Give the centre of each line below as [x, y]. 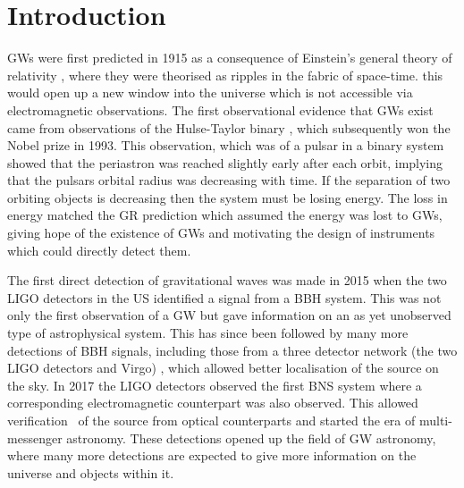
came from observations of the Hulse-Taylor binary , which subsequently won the [229, 127]
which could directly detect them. [99, 250]
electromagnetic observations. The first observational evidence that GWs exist [220, 109]
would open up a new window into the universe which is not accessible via [210, 93]
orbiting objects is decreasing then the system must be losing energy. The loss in [228, 197]
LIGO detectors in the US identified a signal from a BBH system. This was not [224, 297]
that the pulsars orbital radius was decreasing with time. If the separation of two [229, 180]
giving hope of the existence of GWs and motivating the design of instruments [221, 233]
